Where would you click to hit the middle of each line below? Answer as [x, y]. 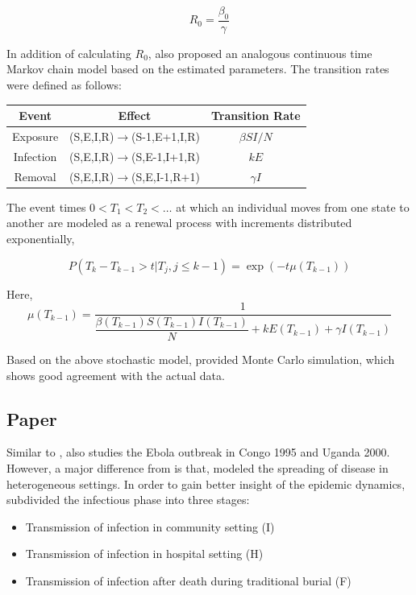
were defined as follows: [64, 85]
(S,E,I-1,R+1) [166, 176]
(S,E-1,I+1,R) [166, 156]
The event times [46, 207]
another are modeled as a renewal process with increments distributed [179, 223]
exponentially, [41, 238]
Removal [35, 176]
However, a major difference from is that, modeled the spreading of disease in [198, 468]
